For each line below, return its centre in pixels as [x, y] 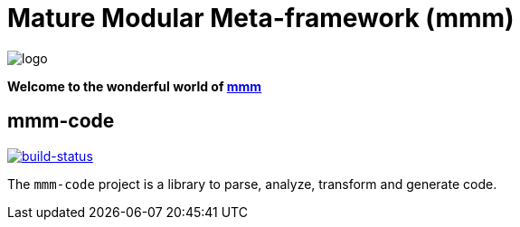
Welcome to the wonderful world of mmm [135, 86]
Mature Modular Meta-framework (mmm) [261, 18]
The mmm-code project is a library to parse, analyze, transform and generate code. [252, 184]
